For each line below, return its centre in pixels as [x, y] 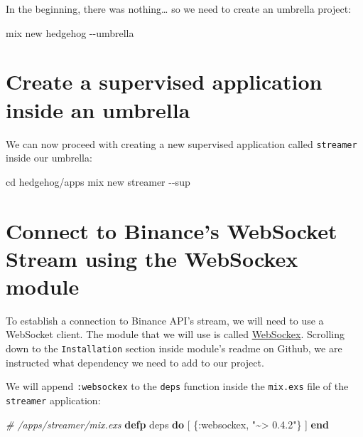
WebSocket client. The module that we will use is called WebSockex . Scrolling [175, 334]
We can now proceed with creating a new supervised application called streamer [181, 143]
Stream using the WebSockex [152, 258]
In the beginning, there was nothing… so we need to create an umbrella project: [179, 9]
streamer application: [53, 400]
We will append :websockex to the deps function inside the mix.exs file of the [177, 386]
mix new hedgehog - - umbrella [70, 32]
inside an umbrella [98, 109]
